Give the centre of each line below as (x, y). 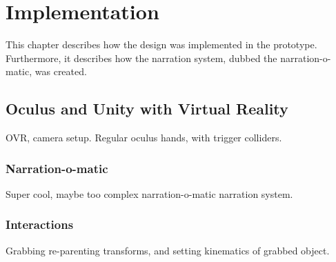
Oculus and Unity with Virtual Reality (147, 109)
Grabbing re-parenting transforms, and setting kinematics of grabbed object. (168, 250)
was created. (61, 71)
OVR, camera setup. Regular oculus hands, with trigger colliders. (144, 138)
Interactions (40, 224)
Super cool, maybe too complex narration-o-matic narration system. (149, 193)
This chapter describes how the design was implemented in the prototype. (161, 44)
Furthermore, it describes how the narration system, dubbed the (141, 58)
